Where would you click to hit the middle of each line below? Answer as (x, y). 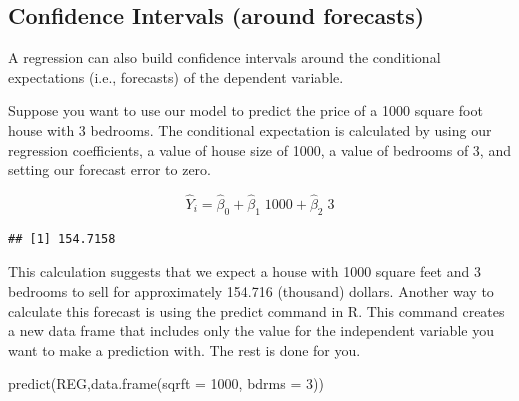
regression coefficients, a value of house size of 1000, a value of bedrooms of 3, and (259, 149)
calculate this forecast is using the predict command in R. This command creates (256, 310)
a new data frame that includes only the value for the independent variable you (251, 330)
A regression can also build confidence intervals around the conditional (224, 57)
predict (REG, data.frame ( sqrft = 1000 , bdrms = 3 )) (166, 383)
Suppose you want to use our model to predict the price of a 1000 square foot (245, 110)
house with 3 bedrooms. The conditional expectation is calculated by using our (250, 129)
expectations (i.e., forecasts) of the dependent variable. (176, 76)
